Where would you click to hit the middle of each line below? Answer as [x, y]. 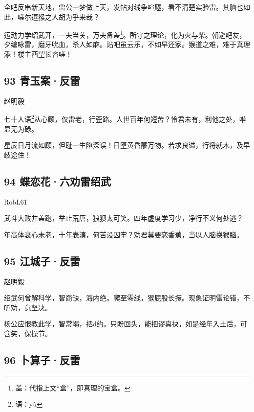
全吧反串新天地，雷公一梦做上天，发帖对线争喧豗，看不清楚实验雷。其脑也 [124, 7]
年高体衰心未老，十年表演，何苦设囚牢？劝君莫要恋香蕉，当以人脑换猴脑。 [124, 234]
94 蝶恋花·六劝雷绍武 [57, 181]
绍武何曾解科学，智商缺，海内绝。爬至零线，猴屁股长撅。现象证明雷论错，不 [127, 298]
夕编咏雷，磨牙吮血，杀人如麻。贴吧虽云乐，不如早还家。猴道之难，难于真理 [127, 44]
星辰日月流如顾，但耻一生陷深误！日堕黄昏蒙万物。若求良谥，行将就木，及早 [127, 145]
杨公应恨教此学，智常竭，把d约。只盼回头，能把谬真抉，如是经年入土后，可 [126, 324]
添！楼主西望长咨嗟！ [38, 54]
